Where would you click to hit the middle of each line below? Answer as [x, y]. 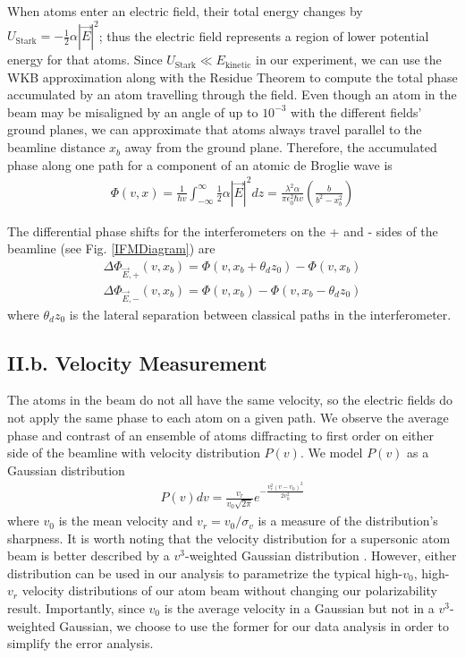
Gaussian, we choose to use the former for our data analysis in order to [254, 625]
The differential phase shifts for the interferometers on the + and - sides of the [223, 231]
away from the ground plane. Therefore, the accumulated [281, 147]
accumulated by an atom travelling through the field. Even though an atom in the [232, 94]
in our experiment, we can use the [348, 60]
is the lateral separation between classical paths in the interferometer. [260, 314]
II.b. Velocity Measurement [137, 362]
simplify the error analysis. [80, 643]
